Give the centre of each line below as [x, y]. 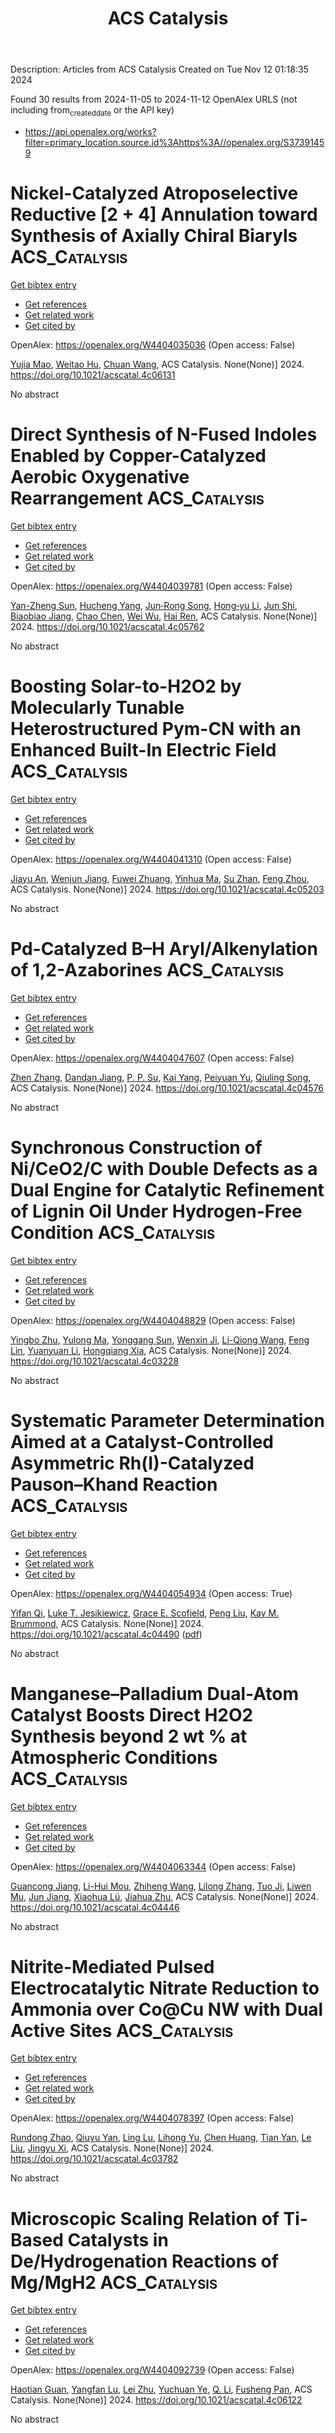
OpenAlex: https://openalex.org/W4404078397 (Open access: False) [152, 2118]
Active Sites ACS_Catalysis [122, 2030]
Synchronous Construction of [136, 1147]
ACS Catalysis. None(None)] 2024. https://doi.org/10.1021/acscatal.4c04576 [167, 1088]
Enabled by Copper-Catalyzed [138, 456]
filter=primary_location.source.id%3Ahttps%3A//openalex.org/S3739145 [174, 142]
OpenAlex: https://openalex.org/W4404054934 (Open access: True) [151, 1593]
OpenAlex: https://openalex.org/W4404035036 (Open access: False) [153, 344]
